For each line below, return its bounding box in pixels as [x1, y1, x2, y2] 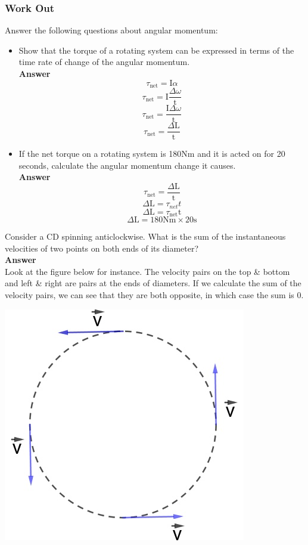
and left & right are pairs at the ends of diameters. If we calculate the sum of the [5, 277, 301, 289]
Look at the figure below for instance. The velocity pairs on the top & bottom [5, 265, 290, 277]
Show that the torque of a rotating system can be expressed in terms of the [18, 44, 294, 56]
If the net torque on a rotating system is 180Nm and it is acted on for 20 [18, 147, 285, 160]
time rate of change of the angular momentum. [18, 55, 190, 68]
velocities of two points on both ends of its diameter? [5, 241, 199, 254]
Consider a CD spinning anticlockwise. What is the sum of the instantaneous [5, 230, 286, 242]
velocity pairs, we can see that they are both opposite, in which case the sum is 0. [5, 288, 304, 301]
